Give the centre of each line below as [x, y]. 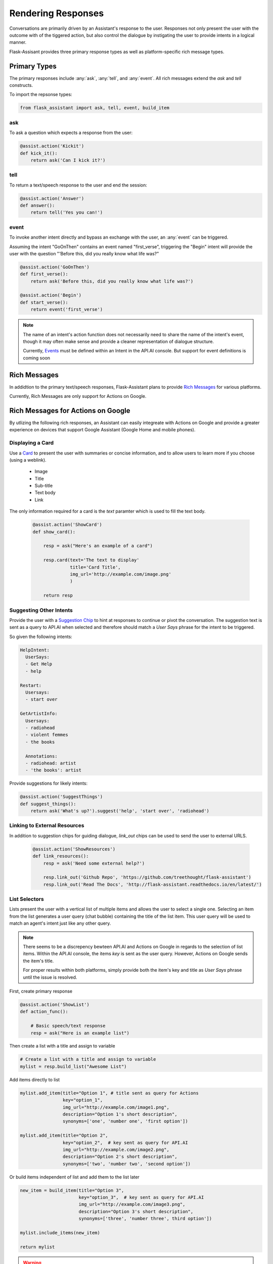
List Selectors [27, 899]
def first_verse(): [44, 274]
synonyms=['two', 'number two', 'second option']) [127, 1164]
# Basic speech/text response [68, 1026]
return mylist [37, 1247]
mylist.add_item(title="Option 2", [64, 1136]
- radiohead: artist [51, 763]
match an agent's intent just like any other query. [60, 923]
